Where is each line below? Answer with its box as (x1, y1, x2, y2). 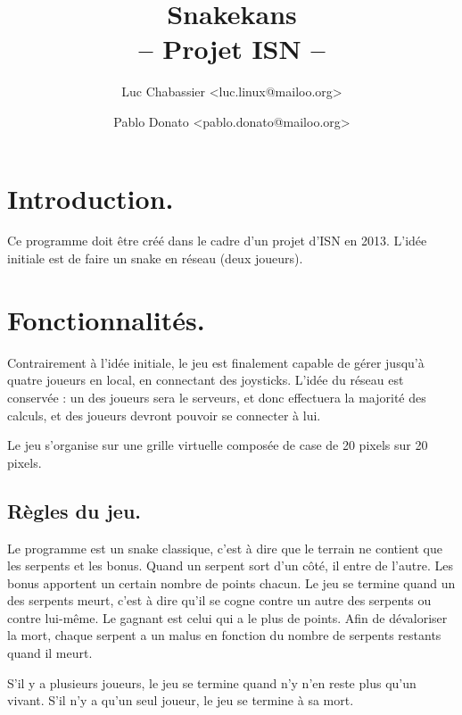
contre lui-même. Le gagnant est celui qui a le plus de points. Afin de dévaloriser (7, 608, 448, 627)
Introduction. (7, 179, 174, 216)
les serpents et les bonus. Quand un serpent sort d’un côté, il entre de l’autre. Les (7, 556, 453, 575)
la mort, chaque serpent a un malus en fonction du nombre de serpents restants (7, 626, 441, 644)
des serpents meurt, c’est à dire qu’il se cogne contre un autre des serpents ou (7, 591, 432, 610)
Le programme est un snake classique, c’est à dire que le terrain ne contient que (7, 538, 442, 557)
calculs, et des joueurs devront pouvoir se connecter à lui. (7, 405, 321, 424)
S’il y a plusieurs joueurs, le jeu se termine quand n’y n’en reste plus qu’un (7, 673, 417, 692)
